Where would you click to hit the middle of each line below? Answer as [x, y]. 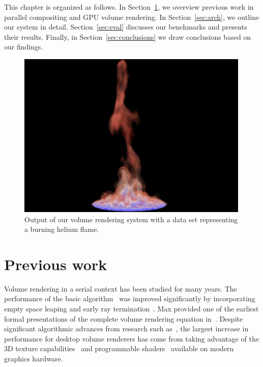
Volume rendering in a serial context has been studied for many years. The [121, 288]
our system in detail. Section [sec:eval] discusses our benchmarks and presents [126, 27]
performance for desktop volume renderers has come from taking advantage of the [131, 338]
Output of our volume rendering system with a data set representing [131, 219]
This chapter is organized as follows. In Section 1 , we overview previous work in [129, 7]
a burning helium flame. [62, 229]
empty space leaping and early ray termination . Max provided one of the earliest [131, 309]
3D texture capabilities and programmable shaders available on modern [119, 348]
